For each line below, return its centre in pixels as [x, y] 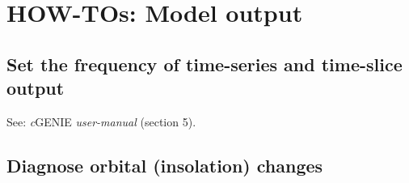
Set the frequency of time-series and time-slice [204, 64]
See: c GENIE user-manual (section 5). [101, 121]
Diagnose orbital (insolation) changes [165, 165]
